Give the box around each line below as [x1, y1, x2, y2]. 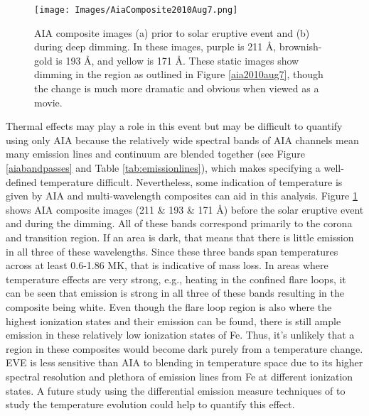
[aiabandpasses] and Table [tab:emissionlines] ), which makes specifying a [6, 160, 321, 175]
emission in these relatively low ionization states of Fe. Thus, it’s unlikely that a [6, 327, 355, 342]
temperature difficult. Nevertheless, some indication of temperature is [40, 174, 343, 189]
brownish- [279, 39, 322, 54]
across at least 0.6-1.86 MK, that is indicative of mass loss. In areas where [6, 258, 328, 273]
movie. [34, 94, 63, 109]
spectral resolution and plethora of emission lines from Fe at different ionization [6, 368, 353, 383]
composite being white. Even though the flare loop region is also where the [6, 299, 332, 314]
